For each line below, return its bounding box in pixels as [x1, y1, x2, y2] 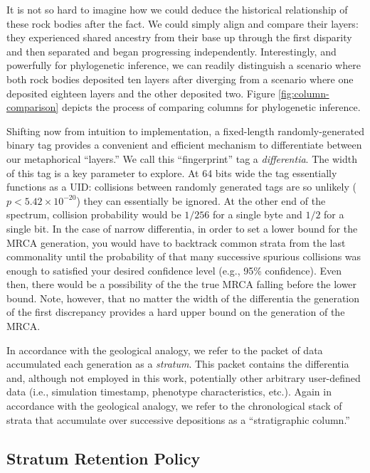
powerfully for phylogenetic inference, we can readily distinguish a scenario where [6, 58, 361, 73]
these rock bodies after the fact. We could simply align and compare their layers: [6, 16, 359, 31]
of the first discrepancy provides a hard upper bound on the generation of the [6, 304, 345, 319]
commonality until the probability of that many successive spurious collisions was [6, 249, 361, 264]
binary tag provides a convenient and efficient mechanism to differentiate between [6, 137, 362, 152]
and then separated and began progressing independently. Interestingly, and [6, 43, 337, 58]
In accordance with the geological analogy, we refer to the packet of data [6, 342, 323, 357]
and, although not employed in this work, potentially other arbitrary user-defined [6, 370, 361, 385]
